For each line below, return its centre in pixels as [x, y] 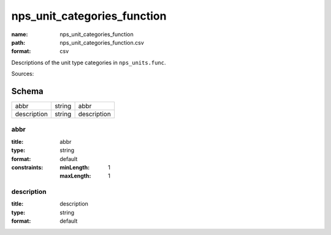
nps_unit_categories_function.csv [102, 42]
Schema [28, 91]
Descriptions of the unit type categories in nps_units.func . [89, 62]
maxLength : [75, 176]
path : [18, 42]
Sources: [23, 74]
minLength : [75, 167]
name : [20, 34]
